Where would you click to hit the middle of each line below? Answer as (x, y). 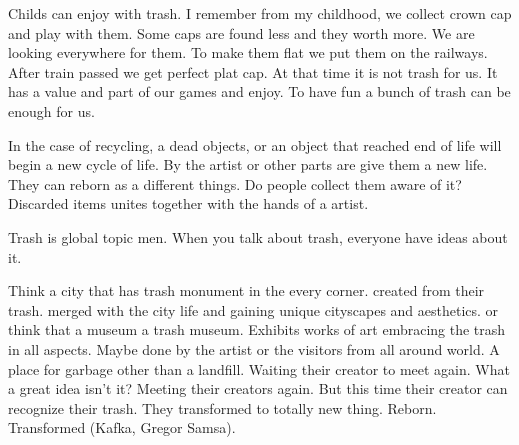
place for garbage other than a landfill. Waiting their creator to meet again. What (259, 368)
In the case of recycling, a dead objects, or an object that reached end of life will (255, 144)
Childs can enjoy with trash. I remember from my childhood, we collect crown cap (260, 13)
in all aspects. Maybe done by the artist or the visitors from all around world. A (254, 348)
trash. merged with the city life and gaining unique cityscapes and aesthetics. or (253, 309)
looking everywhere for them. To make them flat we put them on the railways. (248, 52)
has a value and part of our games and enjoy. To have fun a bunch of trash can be (259, 91)
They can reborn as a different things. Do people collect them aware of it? (235, 183)
